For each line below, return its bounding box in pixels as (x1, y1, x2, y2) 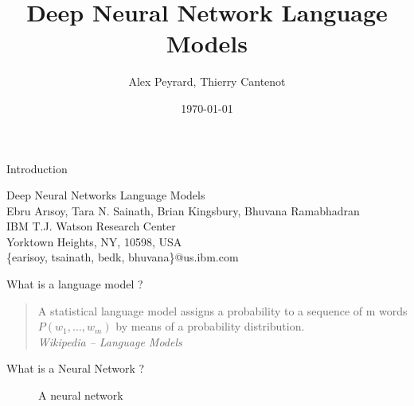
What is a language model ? (6, 276, 143, 292)
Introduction (6, 160, 68, 176)
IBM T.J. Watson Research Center (6, 218, 176, 234)
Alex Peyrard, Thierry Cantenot (128, 73, 286, 90)
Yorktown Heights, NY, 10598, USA (6, 233, 182, 249)
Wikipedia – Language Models (37, 333, 182, 350)
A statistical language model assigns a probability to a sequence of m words (37, 302, 408, 319)
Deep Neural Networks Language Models (6, 187, 205, 203)
